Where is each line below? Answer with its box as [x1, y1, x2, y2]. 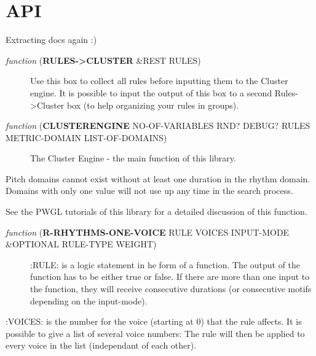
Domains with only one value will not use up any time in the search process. [6, 184, 293, 197]
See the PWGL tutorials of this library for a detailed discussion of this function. [6, 205, 307, 218]
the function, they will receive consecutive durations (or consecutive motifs [30, 282, 312, 295]
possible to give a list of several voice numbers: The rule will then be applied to [6, 327, 305, 339]
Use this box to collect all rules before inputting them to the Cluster [30, 74, 288, 87]
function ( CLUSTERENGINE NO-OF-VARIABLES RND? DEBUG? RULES [6, 119, 310, 132]
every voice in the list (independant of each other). [6, 339, 197, 352]
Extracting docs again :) [6, 33, 97, 46]
